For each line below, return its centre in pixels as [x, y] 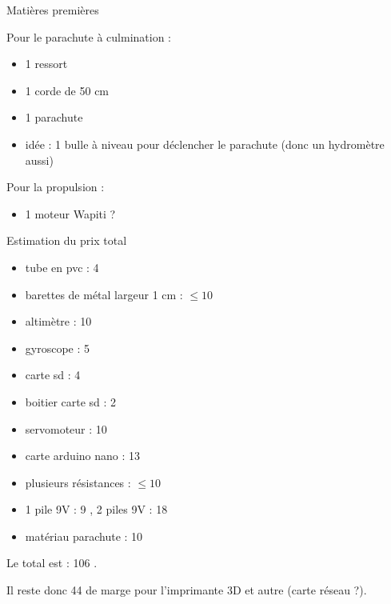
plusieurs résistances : [78, 482]
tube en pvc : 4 [62, 267]
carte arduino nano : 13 [83, 456]
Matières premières [53, 10]
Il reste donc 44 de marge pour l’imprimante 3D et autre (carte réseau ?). [187, 590]
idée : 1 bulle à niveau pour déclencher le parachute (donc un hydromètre [205, 144]
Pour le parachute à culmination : [89, 36]
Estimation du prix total [67, 240]
